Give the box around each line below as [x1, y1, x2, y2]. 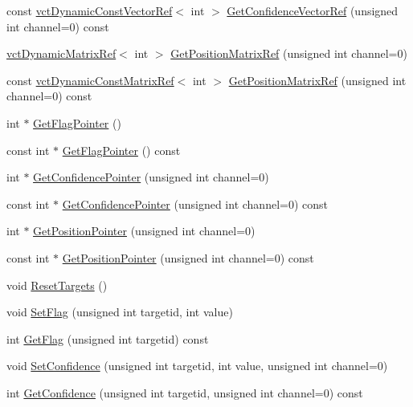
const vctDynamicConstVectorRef [6, 2, 173, 18]
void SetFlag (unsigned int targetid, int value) [6, 303, 233, 320]
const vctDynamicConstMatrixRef [6, 71, 174, 88]
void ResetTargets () [6, 276, 108, 293]
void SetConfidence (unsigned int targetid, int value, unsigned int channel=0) [6, 357, 388, 374]
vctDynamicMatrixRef [6, 45, 117, 62]
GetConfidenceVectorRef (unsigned [227, 2, 399, 18]
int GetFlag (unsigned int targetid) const [6, 330, 209, 347]
